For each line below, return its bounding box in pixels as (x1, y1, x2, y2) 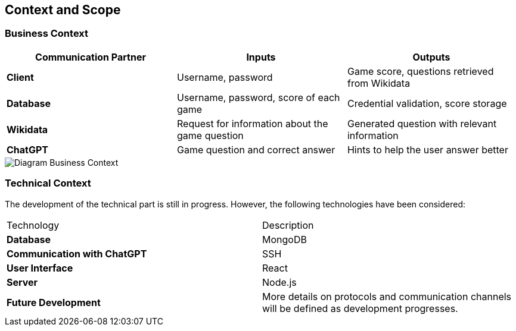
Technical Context (5, 177, 91, 190)
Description (262, 219, 314, 231)
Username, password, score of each (176, 91, 340, 103)
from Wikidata (347, 77, 411, 89)
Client (7, 71, 34, 83)
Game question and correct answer (176, 143, 335, 156)
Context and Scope (5, 2, 121, 17)
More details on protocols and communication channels (262, 290, 512, 302)
